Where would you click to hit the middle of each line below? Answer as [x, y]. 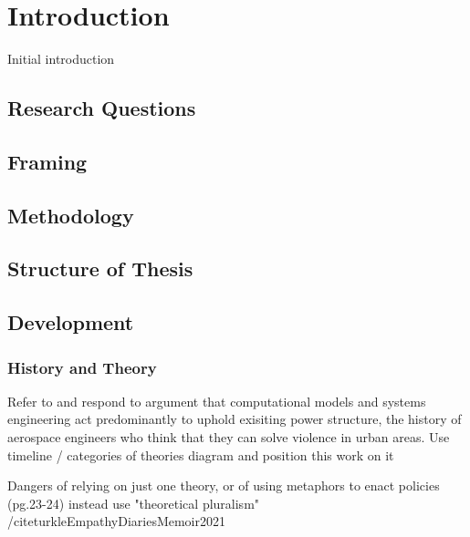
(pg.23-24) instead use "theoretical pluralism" [134, 503]
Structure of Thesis [100, 268]
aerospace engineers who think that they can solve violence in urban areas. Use [229, 437]
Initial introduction [61, 59]
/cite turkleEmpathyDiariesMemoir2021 [117, 521]
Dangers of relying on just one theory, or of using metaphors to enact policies [224, 485]
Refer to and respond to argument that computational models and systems [217, 401]
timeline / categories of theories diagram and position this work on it [201, 454]
